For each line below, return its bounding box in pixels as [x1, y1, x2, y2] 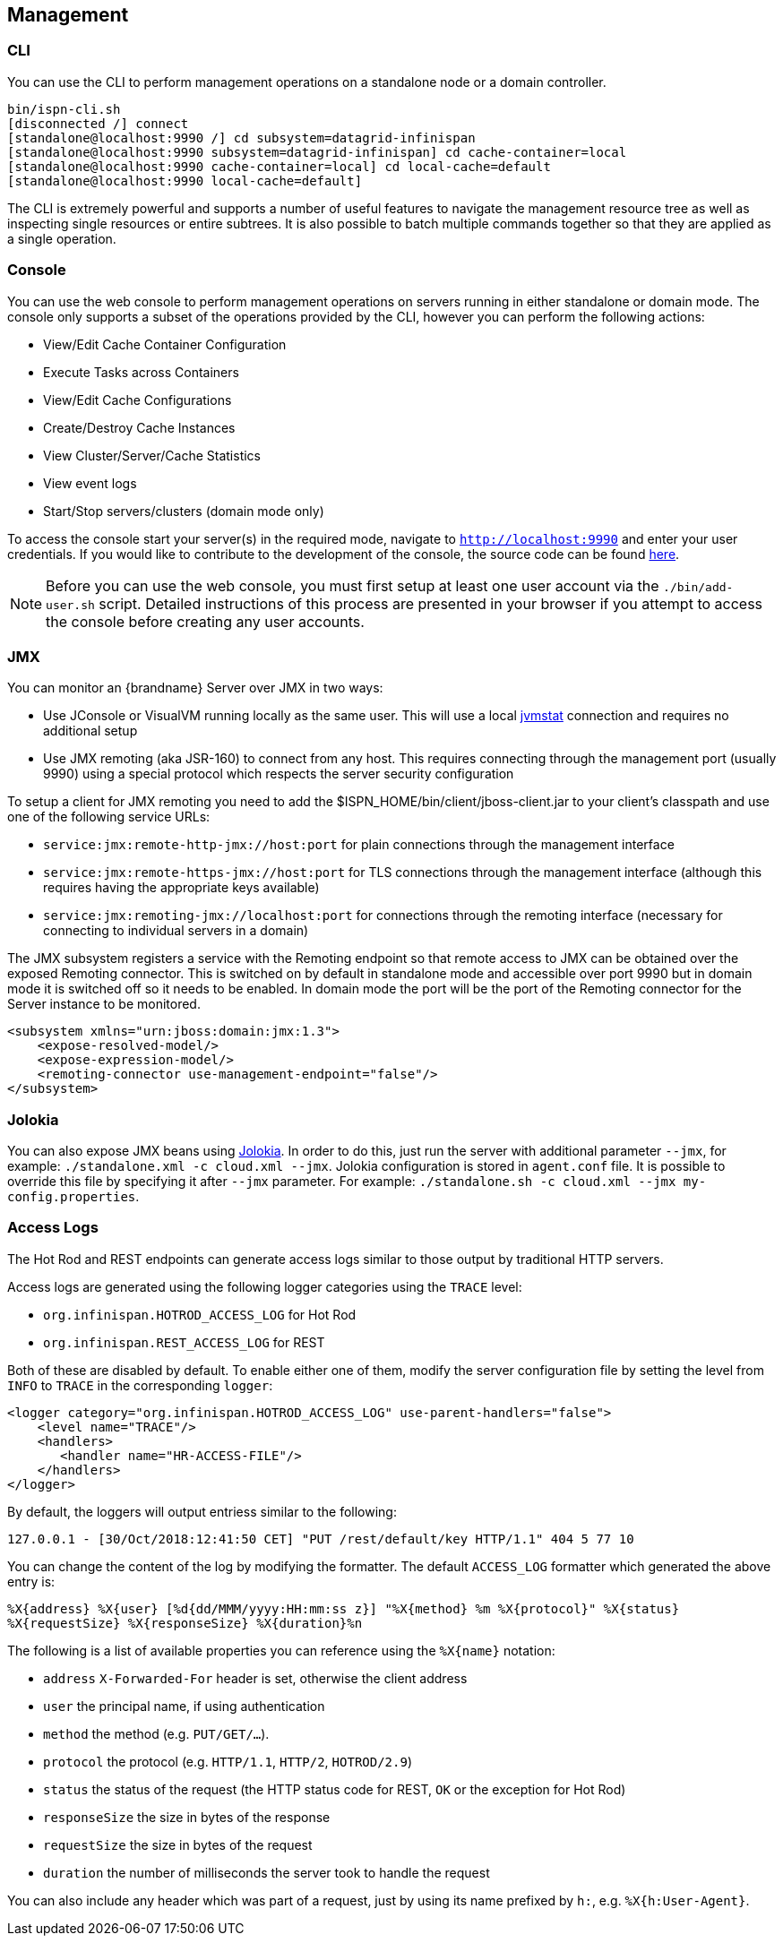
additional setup [43, 723, 138, 739]
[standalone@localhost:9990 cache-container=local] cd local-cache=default [7, 159, 551, 174]
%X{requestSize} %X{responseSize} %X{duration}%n [7, 1615, 363, 1630]
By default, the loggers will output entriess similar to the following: [7, 1503, 397, 1519]
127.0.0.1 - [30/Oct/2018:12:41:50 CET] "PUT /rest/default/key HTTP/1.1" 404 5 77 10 [7, 1531, 634, 1546]
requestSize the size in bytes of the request [43, 1836, 313, 1853]
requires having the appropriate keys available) [43, 880, 320, 896]
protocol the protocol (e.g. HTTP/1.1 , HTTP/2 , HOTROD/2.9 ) [43, 1753, 412, 1769]
